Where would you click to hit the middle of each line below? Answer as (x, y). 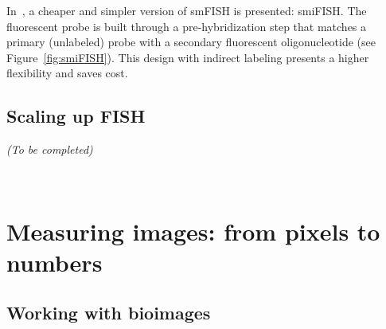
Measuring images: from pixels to (193, 231)
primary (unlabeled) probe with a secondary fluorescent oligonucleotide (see (191, 42)
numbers (55, 262)
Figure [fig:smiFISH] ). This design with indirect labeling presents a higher (188, 57)
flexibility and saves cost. (67, 73)
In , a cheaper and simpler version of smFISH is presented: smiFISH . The (187, 10)
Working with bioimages (109, 313)
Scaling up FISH (76, 116)
